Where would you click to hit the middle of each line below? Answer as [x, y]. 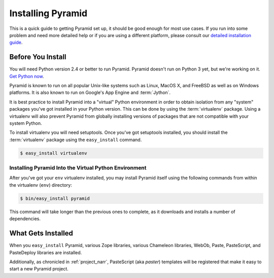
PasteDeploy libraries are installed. [46, 252]
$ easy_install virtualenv [54, 153]
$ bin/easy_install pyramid [55, 198]
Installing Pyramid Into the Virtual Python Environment [78, 168]
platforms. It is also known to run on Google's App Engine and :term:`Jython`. [90, 93]
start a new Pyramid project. [39, 269]
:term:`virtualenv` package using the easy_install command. [76, 140]
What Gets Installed [41, 233]
